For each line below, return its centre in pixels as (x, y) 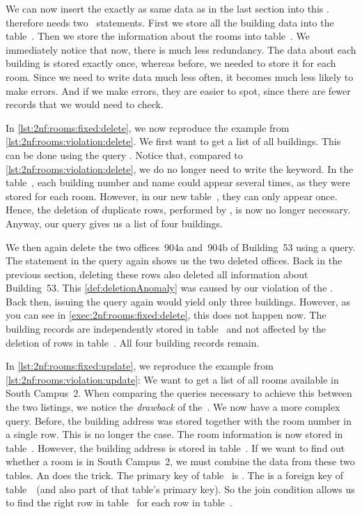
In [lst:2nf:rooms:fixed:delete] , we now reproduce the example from (148, 127)
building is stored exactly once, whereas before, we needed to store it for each (171, 63)
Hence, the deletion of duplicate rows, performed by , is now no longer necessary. (178, 210)
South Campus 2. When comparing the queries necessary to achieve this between (179, 393)
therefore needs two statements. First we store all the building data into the (170, 22)
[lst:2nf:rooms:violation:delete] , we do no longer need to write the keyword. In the (180, 168)
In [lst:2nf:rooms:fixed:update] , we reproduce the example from (140, 366)
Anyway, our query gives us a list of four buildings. (114, 223)
